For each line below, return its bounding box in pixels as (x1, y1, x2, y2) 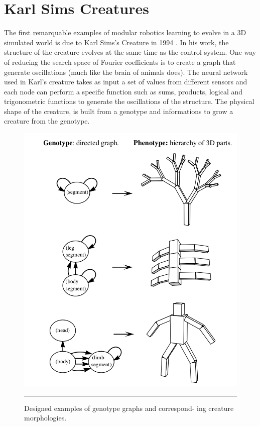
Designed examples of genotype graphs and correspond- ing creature (24, 402, 234, 413)
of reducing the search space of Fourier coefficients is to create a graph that (4, 56, 236, 67)
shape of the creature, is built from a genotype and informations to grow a (4, 105, 233, 116)
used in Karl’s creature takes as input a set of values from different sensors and (4, 76, 247, 87)
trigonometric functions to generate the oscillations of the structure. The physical (4, 96, 254, 106)
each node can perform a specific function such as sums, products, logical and (4, 86, 243, 96)
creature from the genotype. (4, 116, 90, 126)
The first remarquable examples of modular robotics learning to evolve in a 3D (4, 27, 246, 38)
